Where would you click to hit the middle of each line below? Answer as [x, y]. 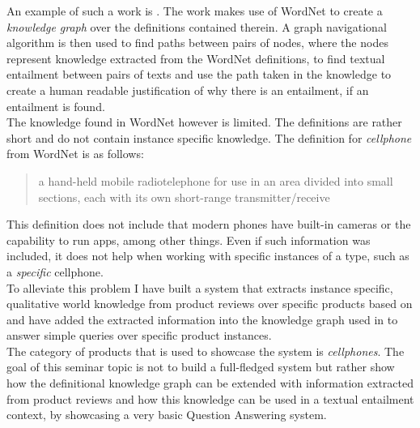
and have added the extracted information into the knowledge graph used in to [202, 319]
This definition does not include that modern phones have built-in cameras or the [209, 224]
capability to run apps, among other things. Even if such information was [189, 240]
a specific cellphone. [55, 271]
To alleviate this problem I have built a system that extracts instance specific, [200, 287]
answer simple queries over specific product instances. [139, 335]
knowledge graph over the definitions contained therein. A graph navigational [197, 26]
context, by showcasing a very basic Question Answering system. [167, 415]
